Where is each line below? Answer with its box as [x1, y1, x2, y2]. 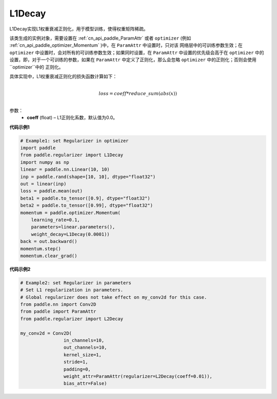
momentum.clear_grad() [20, 252, 77, 259]
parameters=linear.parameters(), [31, 224, 115, 230]
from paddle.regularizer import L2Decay [20, 316, 123, 321]
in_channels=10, [63, 337, 105, 343]
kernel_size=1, [63, 352, 102, 357]
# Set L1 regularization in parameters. [20, 287, 123, 293]
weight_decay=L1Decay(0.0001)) [31, 231, 110, 237]
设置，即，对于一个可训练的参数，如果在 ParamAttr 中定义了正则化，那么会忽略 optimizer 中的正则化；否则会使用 [9, 57, 256, 63]
